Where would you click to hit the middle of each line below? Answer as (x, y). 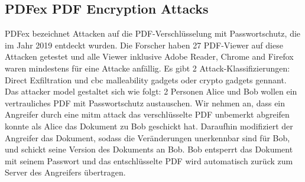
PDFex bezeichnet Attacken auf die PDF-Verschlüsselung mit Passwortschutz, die (153, 33)
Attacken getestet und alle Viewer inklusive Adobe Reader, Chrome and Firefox (149, 56)
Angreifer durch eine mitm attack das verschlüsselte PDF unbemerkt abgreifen (147, 114)
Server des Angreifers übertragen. (65, 172)
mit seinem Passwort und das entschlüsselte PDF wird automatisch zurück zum (149, 160)
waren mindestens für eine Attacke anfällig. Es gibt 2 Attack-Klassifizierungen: (147, 68)
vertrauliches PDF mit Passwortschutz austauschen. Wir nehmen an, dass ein (145, 103)
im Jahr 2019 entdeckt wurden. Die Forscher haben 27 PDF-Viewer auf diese (144, 45)
